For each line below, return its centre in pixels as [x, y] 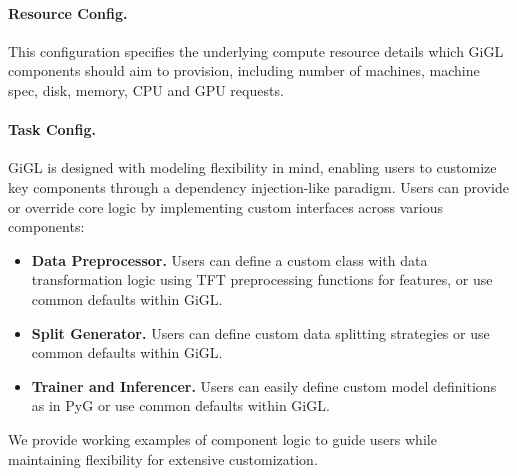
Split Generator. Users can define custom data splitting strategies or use [260, 332]
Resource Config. [68, 12]
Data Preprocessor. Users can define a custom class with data [229, 259]
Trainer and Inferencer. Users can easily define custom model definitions [264, 385]
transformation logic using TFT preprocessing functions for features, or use [262, 279]
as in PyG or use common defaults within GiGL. [180, 405]
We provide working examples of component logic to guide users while [222, 438]
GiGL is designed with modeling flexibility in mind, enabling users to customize [252, 167]
